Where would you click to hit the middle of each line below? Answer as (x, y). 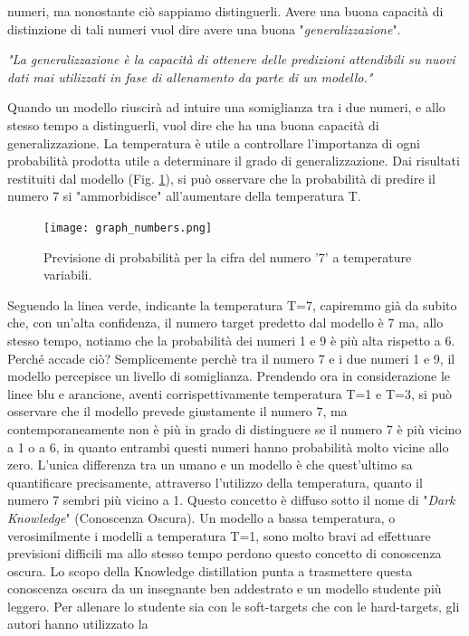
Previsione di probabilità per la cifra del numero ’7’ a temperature (228, 256)
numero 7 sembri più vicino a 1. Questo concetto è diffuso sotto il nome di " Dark (231, 500)
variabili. (68, 275)
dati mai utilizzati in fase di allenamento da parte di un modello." (190, 76)
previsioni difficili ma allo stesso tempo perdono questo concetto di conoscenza (225, 553)
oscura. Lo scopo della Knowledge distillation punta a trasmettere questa (210, 570)
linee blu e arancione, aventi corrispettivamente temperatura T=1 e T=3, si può (230, 393)
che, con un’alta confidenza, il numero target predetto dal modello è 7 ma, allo (225, 323)
